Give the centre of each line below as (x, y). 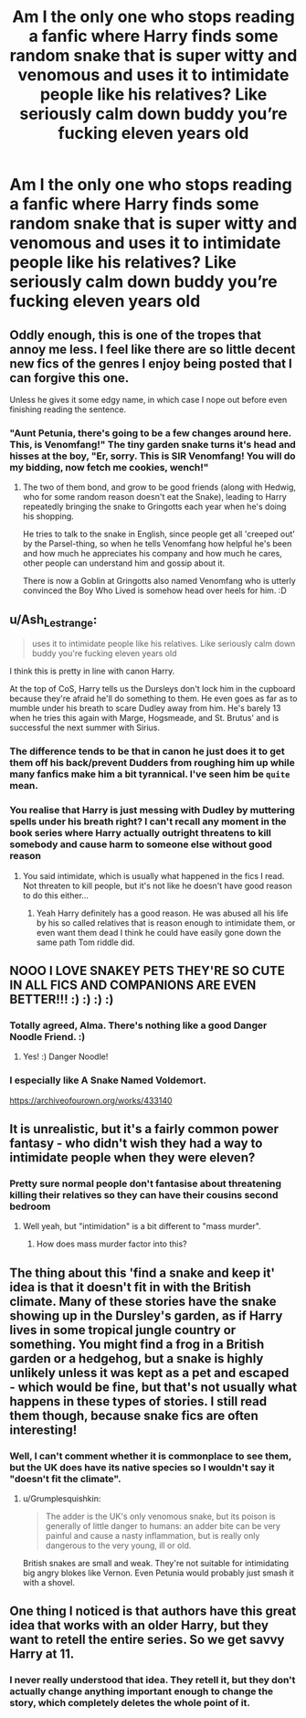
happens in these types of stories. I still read (138, 1401)
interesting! (43, 1430)
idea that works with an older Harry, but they (139, 1625)
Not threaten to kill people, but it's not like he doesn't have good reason (157, 886)
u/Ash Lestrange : (53, 620)
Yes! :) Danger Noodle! (65, 1056)
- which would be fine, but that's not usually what (153, 1387)
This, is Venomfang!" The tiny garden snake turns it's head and (153, 444)
